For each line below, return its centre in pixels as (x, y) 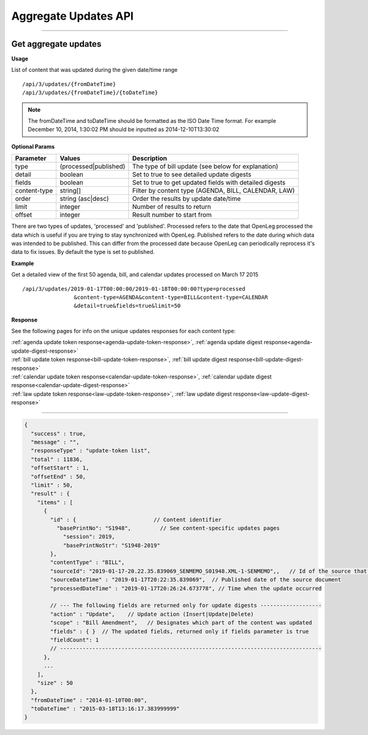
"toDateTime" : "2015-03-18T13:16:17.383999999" (105, 709)
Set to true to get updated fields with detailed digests (209, 183)
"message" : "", (55, 442)
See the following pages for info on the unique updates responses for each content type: (124, 331)
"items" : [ (55, 502)
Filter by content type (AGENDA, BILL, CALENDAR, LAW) (213, 191)
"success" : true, (58, 434)
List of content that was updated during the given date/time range (94, 70)
